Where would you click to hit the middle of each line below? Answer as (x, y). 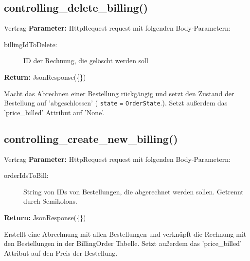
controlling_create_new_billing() (91, 138)
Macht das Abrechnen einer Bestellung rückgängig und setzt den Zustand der (119, 93)
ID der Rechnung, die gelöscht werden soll (86, 61)
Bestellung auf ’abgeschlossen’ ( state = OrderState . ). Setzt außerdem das (116, 103)
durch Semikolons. (50, 201)
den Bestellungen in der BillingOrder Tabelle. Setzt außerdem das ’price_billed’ (123, 243)
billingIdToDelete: (31, 44)
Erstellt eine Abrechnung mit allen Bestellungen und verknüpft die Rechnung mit (125, 234)
